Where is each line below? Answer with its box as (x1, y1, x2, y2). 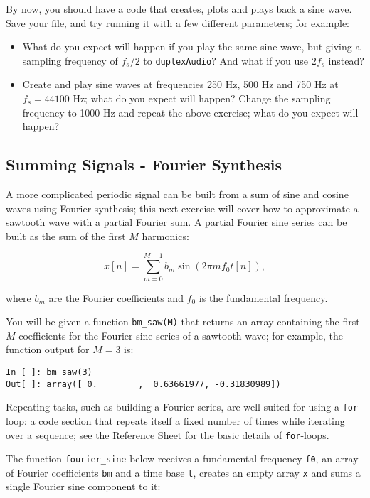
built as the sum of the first (6, 228, 126, 243)
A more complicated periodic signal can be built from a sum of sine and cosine (6, 187, 349, 202)
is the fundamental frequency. (199, 290, 328, 305)
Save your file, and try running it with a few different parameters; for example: (6, 15, 349, 30)
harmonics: (142, 228, 189, 243)
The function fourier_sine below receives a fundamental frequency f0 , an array (6, 451, 359, 466)
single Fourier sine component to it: (6, 479, 161, 494)
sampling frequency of (22, 53, 118, 67)
